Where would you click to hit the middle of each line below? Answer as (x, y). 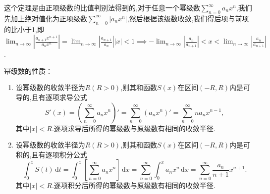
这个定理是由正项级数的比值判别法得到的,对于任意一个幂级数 (102, 7)
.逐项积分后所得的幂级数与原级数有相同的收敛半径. (134, 185)
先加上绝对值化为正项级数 (46, 18)
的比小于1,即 (24, 29)
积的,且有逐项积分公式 (51, 154)
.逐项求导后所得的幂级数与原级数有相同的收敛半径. (134, 128)
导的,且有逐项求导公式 (51, 97)
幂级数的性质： (28, 71)
